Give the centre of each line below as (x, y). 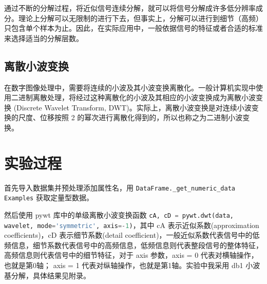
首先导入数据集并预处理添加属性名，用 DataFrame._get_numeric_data (120, 187)
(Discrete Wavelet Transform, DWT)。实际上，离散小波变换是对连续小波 (132, 107)
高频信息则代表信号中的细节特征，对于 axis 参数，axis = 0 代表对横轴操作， (131, 255)
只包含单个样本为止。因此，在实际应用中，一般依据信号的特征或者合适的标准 (133, 28)
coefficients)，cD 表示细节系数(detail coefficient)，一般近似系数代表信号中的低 (132, 235)
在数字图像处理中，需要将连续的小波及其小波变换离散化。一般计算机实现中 (130, 87)
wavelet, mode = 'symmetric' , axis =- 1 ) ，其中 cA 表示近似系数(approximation (132, 225)
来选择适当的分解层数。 (44, 38)
